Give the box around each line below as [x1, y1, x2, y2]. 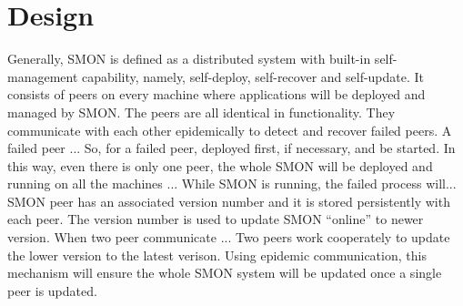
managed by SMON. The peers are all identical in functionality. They [7, 102, 396, 121]
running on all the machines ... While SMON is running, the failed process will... [7, 174, 457, 193]
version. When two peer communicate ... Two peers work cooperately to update [7, 228, 450, 247]
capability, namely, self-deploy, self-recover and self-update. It [82, 66, 425, 86]
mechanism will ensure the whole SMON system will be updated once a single [7, 263, 442, 282]
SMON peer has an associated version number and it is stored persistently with [7, 191, 450, 210]
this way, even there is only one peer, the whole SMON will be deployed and [7, 156, 433, 175]
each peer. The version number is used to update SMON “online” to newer [7, 209, 424, 229]
